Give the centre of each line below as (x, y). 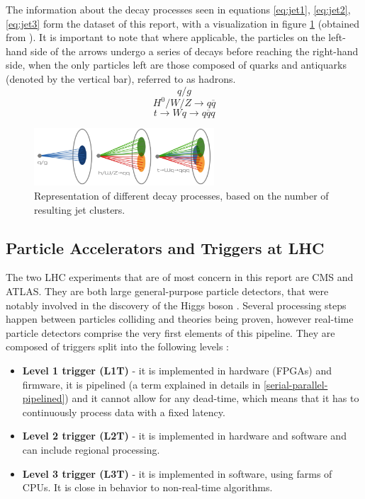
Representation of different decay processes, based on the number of (181, 196)
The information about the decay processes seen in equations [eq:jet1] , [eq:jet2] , (178, 9)
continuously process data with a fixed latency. (124, 412)
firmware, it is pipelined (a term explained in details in (141, 384)
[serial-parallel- (296, 384)
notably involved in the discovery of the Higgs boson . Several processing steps (176, 305)
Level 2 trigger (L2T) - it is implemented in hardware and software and (184, 436)
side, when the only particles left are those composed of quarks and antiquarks (176, 65)
